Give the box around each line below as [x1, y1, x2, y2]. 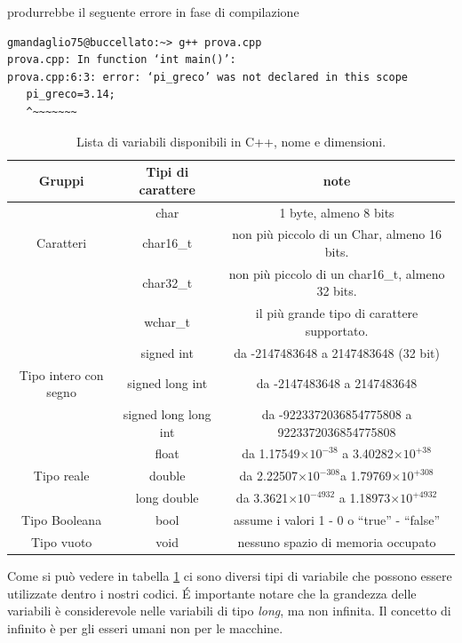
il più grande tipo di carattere [255, 304, 418, 322]
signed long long [123, 405, 211, 424]
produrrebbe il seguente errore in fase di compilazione [7, 3, 299, 20]
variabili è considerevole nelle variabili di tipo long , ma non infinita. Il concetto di [7, 601, 451, 620]
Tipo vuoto [30, 532, 92, 551]
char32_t [142, 273, 193, 291]
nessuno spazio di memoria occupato [237, 532, 436, 551]
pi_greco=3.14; [26, 88, 115, 101]
